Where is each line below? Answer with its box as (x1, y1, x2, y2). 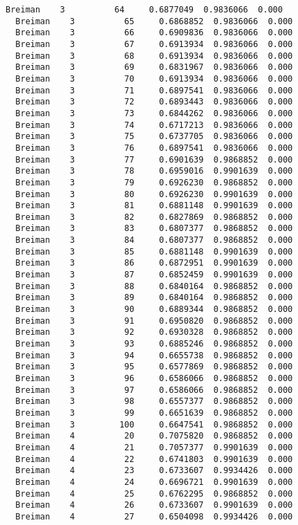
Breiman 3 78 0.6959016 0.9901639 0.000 (15, 166, 293, 176)
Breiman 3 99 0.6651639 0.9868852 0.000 (15, 407, 293, 418)
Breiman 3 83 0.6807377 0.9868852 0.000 (15, 223, 293, 234)
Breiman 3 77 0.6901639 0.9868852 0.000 (15, 154, 293, 165)
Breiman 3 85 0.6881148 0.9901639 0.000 (15, 246, 293, 257)
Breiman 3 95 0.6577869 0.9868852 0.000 (15, 362, 293, 372)
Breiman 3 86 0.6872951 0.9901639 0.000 (15, 258, 293, 268)
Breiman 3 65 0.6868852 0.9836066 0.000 (15, 16, 293, 26)
